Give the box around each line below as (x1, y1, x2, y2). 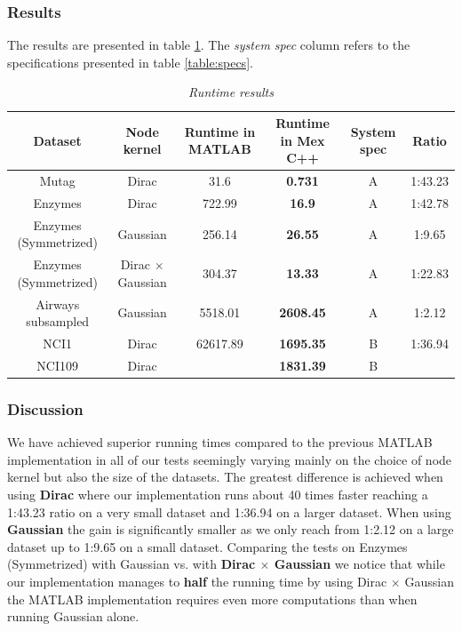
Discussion (7, 397, 84, 419)
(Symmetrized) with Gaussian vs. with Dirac (7, 555, 256, 573)
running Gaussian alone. (7, 607, 139, 626)
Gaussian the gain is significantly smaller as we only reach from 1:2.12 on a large (7, 520, 454, 539)
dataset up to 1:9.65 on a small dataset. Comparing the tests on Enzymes (7, 537, 408, 555)
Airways (36, 294, 80, 313)
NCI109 (36, 355, 79, 374)
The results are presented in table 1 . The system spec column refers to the (7, 36, 410, 54)
